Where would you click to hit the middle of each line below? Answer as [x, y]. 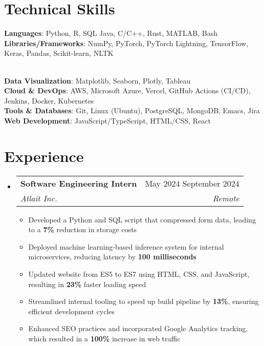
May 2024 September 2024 [192, 183]
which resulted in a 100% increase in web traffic [104, 338]
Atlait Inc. [39, 198]
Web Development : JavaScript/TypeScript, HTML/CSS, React [108, 120]
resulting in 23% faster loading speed [87, 284]
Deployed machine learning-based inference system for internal [126, 246]
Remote [226, 198]
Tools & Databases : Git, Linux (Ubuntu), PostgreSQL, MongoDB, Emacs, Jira [132, 110]
